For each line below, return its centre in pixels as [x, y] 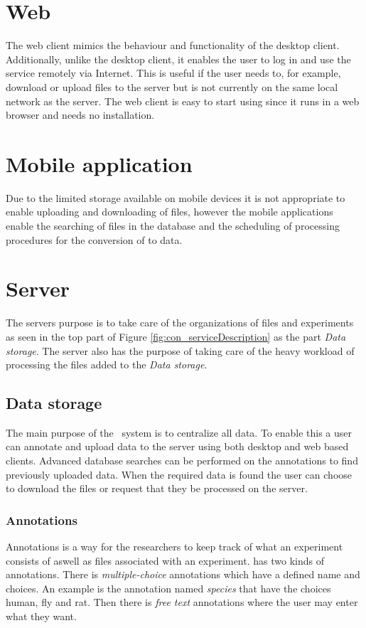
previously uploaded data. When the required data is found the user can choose [179, 474]
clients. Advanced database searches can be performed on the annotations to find [182, 461]
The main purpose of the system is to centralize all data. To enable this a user [179, 432]
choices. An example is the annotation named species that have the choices [168, 588]
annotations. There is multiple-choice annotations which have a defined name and [183, 574]
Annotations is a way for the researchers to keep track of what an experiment [174, 547]
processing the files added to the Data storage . [107, 364]
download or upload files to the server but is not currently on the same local [172, 86]
